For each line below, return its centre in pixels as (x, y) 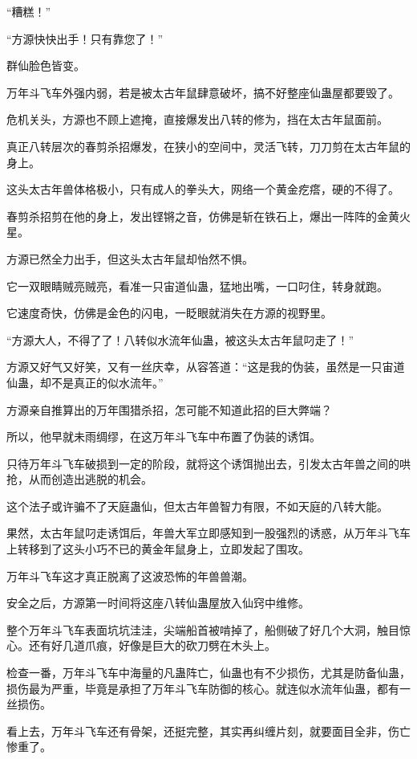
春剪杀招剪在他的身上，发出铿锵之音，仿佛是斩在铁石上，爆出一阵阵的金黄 (203, 216)
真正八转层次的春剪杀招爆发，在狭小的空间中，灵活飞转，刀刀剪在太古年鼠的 (208, 146)
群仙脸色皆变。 (46, 65)
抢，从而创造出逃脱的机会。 (79, 479)
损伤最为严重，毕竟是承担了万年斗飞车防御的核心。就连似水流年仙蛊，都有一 (208, 688)
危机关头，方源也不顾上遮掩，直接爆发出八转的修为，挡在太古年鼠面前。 (197, 119)
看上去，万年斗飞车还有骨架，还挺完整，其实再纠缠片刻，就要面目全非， (197, 730)
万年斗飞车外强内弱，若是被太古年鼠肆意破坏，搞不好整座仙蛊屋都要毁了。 (203, 92)
